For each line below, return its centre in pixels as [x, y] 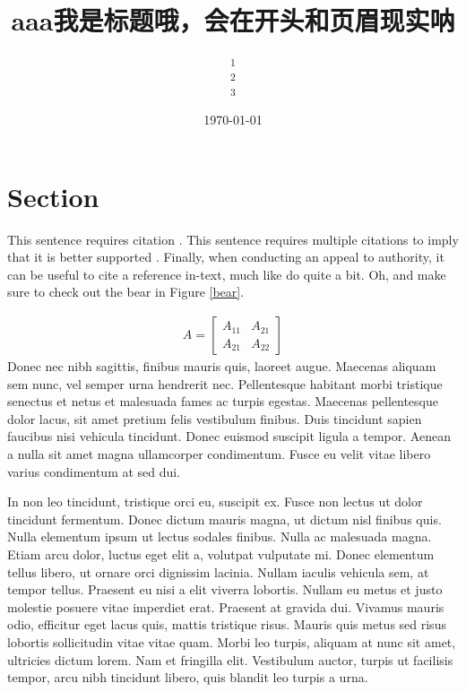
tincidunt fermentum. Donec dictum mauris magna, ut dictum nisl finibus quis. [224, 519]
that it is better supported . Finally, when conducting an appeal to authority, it [226, 257]
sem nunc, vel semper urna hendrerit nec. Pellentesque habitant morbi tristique [225, 383]
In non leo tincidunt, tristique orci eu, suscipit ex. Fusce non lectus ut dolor [215, 502]
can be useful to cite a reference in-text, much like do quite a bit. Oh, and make [227, 274]
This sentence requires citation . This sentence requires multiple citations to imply [233, 239]
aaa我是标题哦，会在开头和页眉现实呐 [233, 20]
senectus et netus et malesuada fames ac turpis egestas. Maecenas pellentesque [223, 401]
